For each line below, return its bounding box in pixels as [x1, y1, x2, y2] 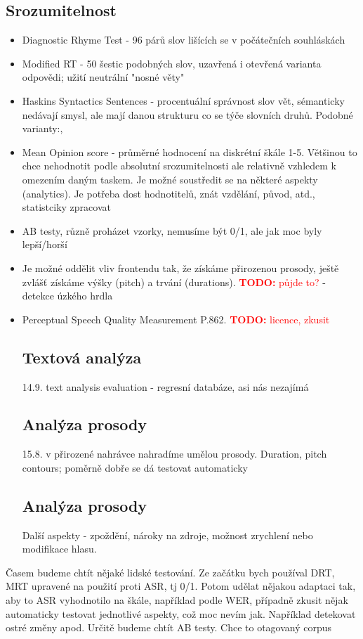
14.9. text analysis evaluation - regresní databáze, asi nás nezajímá [22, 379, 309, 394]
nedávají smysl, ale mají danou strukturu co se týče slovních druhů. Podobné [22, 107, 353, 122]
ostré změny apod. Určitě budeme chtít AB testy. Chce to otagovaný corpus [6, 620, 332, 635]
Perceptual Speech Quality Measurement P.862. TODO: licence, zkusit [22, 311, 330, 326]
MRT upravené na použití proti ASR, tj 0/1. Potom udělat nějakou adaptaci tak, [6, 579, 356, 593]
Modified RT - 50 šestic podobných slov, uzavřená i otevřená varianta [22, 56, 322, 70]
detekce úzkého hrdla [22, 288, 113, 303]
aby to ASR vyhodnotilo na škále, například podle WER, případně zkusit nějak [6, 593, 348, 607]
